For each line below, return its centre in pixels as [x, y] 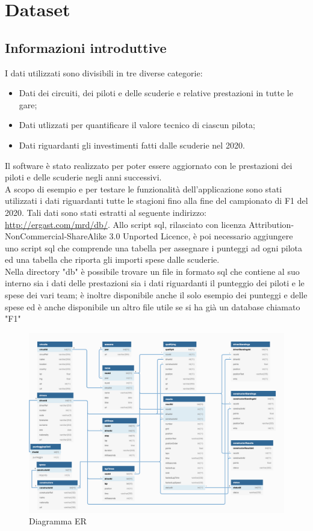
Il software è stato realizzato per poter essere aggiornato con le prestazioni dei [149, 165]
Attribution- [271, 224]
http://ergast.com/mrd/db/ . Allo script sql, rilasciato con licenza [126, 224]
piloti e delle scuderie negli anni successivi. [83, 177]
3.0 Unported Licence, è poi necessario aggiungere [201, 236]
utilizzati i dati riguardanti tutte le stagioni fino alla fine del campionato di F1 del [156, 201]
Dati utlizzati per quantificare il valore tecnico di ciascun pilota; [137, 125]
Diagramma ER [58, 521]
